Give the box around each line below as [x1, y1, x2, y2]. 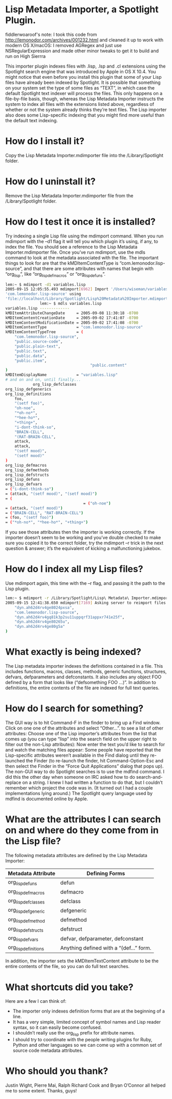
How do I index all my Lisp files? [5, 563, 143, 575]
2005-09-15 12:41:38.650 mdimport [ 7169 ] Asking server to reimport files [5, 600, 166, 605]
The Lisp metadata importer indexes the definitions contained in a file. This [5, 663, 163, 669]
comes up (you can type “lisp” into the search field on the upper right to [5, 736, 157, 742]
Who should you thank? [5, 1065, 109, 1077]
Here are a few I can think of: [5, 998, 67, 1004]
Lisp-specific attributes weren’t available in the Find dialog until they [5, 752, 149, 758]
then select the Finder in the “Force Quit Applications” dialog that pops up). [5, 763, 164, 769]
